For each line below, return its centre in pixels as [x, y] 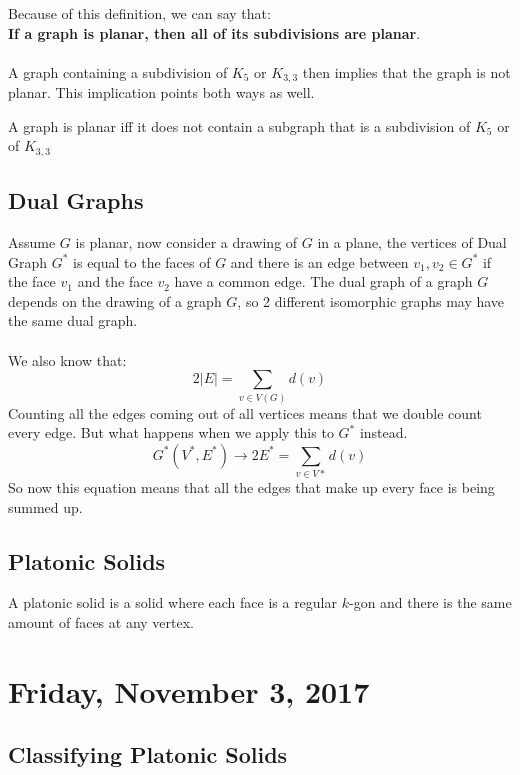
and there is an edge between [319, 261]
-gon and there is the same [430, 602]
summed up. [45, 506]
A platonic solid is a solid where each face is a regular [172, 602]
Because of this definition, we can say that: [139, 13]
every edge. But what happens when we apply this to [171, 432]
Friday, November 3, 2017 [189, 690]
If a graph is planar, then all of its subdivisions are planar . [214, 32]
